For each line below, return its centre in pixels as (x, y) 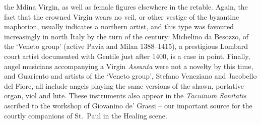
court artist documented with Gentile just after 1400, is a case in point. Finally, (127, 56)
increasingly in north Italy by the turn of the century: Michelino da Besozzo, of (126, 36)
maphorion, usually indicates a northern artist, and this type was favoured (119, 26)
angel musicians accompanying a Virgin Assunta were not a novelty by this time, (129, 66)
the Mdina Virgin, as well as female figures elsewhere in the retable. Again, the (126, 7)
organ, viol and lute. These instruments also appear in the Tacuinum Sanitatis (125, 96)
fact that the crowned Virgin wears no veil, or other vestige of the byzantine (122, 16)
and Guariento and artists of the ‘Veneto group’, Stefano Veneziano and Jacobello (130, 76)
